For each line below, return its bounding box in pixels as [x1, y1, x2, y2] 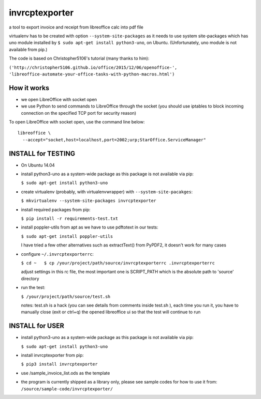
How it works [9, 84, 49, 92]
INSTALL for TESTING [9, 149, 75, 157]
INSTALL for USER [9, 322, 65, 330]
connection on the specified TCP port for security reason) [21, 110, 136, 116]
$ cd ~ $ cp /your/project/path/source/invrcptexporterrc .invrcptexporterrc [21, 260, 215, 266]
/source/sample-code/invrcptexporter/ [21, 386, 113, 392]
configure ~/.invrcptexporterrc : [21, 251, 94, 257]
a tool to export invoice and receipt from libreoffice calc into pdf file [9, 24, 144, 30]
